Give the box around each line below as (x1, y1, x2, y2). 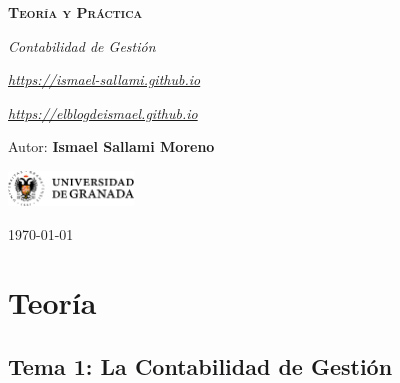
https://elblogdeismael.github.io (8, 102, 198, 123)
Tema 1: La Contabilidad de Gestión (8, 350, 393, 381)
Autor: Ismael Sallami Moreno (8, 136, 215, 157)
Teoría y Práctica (8, 2, 143, 22)
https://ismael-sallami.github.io (8, 69, 201, 90)
